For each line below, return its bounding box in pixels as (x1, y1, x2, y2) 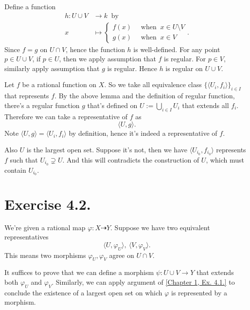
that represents (4, 91, 49, 101)
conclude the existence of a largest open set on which (4, 287, 162, 297)
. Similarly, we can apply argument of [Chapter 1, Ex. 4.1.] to (52, 276, 235, 287)
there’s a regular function (4, 100, 80, 110)
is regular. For (164, 54, 206, 64)
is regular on (165, 63, 203, 73)
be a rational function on (22, 79, 97, 90)
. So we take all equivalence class (104, 79, 202, 90)
